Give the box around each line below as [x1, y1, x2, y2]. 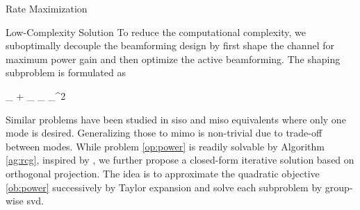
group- [325, 180, 353, 194]
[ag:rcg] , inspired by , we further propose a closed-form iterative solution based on [6, 152, 354, 167]
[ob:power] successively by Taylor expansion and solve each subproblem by [6, 180, 322, 194]
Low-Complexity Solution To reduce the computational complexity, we [6, 24, 306, 39]
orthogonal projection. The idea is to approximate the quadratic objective [6, 166, 320, 180]
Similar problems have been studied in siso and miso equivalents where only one [6, 112, 346, 126]
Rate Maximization [6, 1, 88, 15]
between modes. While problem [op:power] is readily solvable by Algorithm [6, 139, 325, 153]
